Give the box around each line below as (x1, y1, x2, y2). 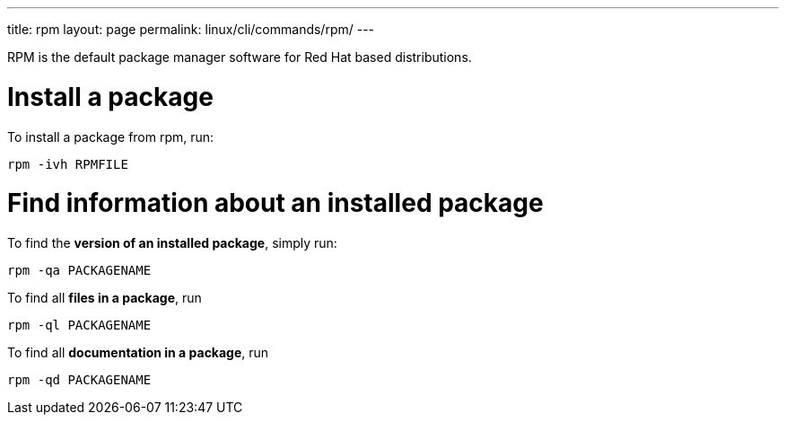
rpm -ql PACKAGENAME (7, 318, 152, 332)
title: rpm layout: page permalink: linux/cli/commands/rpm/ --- (7, 22, 375, 37)
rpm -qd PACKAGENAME (7, 373, 152, 387)
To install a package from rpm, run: (7, 128, 214, 145)
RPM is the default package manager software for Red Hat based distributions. (7, 49, 472, 65)
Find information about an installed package (7, 188, 544, 219)
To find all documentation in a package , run (7, 345, 269, 360)
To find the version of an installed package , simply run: (7, 235, 337, 251)
